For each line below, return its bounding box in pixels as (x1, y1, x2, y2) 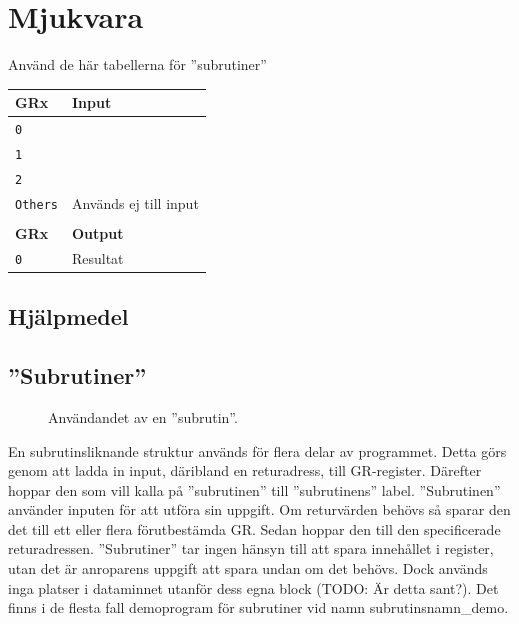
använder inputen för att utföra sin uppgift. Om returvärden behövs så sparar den (8, 499, 511, 520)
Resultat (71, 247, 124, 268)
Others (15, 197, 58, 212)
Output (71, 222, 124, 243)
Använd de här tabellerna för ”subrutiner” (8, 54, 267, 75)
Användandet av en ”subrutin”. (48, 406, 238, 427)
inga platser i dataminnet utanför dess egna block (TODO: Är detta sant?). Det (8, 577, 499, 598)
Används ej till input (71, 192, 199, 213)
